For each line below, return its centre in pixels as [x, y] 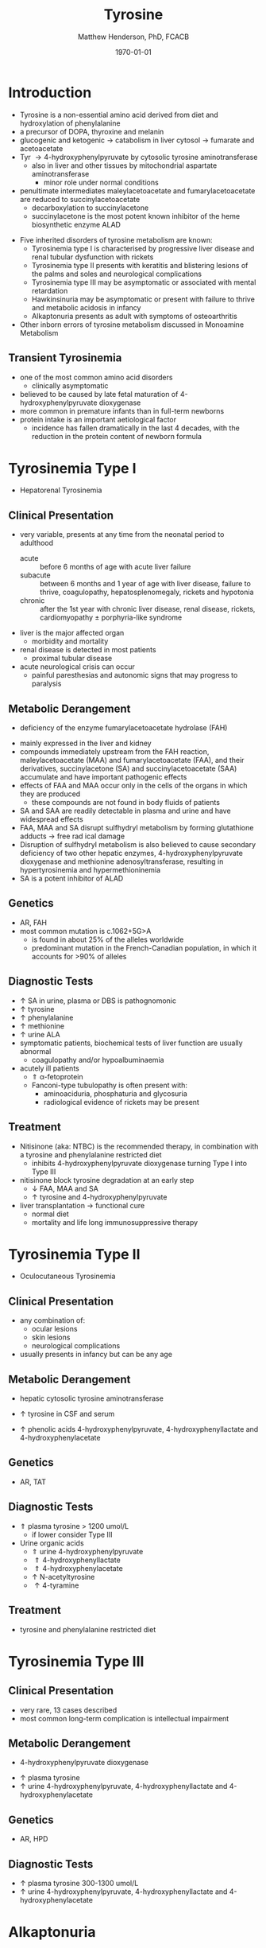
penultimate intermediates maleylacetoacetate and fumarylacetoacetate [137, 191]
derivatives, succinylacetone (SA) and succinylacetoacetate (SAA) [128, 768]
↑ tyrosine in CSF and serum [67, 1414]
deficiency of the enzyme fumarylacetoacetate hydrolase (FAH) [123, 728]
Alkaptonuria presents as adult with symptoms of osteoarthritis [135, 316]
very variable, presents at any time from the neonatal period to [122, 535]
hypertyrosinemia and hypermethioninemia [90, 870]
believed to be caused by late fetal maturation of [99, 394]
